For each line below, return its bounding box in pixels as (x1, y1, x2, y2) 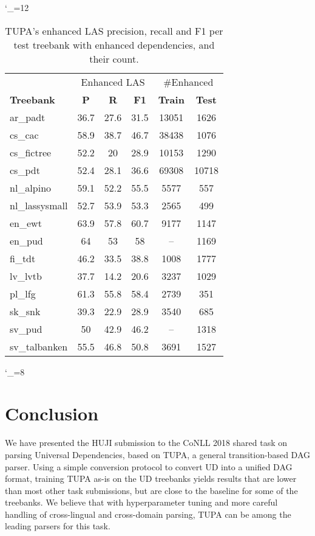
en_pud (10, 233, 43, 248)
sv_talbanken (10, 339, 68, 353)
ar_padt (10, 110, 46, 124)
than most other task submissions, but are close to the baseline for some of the (5, 484, 298, 496)
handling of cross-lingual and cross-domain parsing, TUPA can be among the (5, 507, 291, 520)
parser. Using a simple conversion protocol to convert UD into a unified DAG (5, 460, 293, 473)
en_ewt (10, 215, 42, 230)
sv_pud (10, 321, 42, 336)
